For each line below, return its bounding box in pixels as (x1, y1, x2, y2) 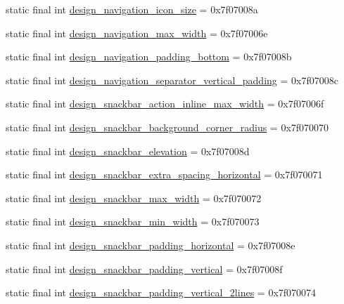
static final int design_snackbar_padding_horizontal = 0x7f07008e (6, 237, 295, 252)
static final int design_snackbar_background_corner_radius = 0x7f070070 (6, 119, 329, 134)
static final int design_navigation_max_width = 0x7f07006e (6, 25, 268, 40)
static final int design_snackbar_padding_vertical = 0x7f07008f (6, 261, 283, 276)
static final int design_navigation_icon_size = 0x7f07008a (6, 2, 258, 16)
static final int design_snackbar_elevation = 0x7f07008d (6, 143, 250, 158)
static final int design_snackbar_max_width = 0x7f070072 (6, 190, 262, 205)
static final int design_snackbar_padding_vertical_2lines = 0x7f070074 (6, 285, 317, 300)
